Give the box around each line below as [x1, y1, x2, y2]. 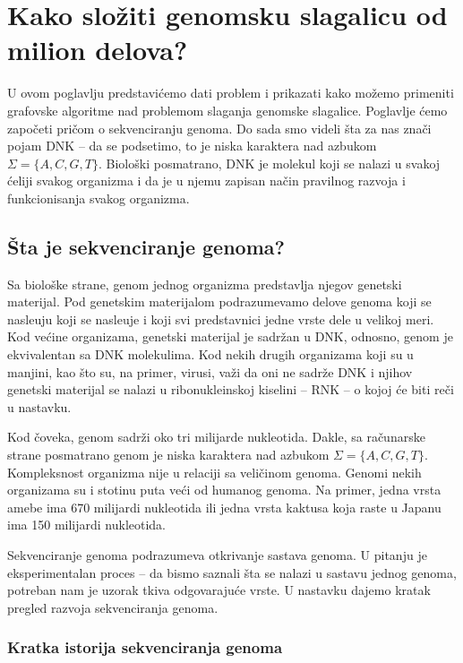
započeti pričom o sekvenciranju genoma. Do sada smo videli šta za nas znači [7, 118, 432, 137]
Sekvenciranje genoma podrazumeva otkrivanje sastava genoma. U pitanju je [7, 545, 427, 564]
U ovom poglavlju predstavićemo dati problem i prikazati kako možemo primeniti [7, 83, 454, 102]
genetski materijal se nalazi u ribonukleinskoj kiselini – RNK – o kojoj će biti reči [7, 380, 454, 399]
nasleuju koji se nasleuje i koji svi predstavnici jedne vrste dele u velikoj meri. [7, 309, 434, 328]
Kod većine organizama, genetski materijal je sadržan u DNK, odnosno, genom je [7, 327, 453, 346]
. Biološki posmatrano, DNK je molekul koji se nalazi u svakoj [99, 153, 441, 172]
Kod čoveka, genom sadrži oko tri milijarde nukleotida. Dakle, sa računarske [7, 427, 425, 446]
